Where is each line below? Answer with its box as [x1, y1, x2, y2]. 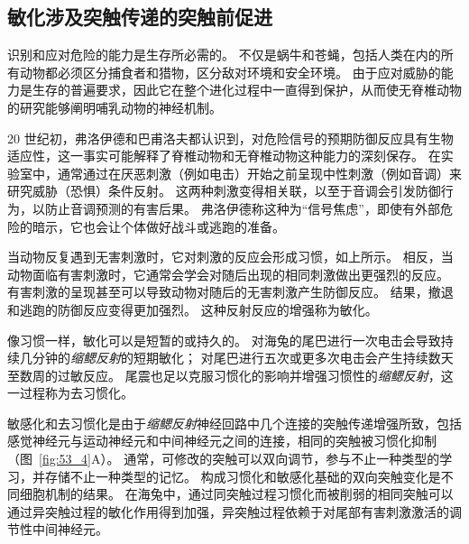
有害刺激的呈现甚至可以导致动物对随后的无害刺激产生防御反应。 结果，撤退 [7, 282, 454, 301]
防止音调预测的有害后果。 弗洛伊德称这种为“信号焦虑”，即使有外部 [44, 198, 440, 217]
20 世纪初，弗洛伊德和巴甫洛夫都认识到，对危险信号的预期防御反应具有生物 [7, 128, 454, 147]
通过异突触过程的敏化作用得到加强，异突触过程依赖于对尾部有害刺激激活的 [7, 502, 449, 521]
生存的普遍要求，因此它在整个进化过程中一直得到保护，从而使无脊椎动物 [32, 80, 462, 99]
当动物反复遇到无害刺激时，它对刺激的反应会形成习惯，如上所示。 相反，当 [7, 247, 454, 266]
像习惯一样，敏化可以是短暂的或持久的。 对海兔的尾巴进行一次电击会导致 [7, 330, 441, 349]
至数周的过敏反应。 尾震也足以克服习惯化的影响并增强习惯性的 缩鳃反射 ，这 [7, 365, 454, 384]
